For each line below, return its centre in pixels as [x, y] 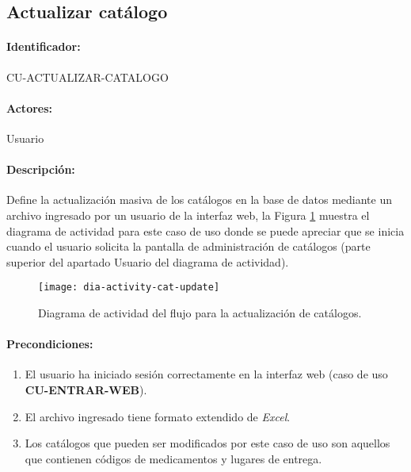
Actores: [30, 107]
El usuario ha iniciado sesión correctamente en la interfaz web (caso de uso [206, 374]
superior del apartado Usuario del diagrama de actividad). [148, 261]
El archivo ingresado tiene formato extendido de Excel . [158, 416]
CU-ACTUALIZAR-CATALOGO [88, 77]
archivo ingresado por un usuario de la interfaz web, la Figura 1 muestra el [188, 215]
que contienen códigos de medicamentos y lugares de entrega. [173, 458]
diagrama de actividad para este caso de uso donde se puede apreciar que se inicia [205, 230]
